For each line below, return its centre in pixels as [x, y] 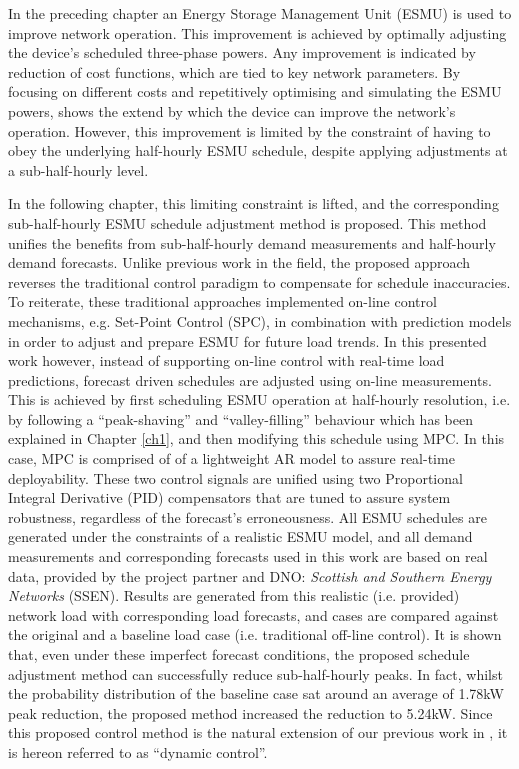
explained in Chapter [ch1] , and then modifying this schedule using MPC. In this [256, 438]
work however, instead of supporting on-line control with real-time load [226, 360]
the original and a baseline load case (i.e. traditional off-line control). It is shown [255, 634]
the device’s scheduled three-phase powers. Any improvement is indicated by [242, 52]
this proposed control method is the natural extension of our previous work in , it [258, 732]
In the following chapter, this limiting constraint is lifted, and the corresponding [253, 203]
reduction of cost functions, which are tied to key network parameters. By [234, 71]
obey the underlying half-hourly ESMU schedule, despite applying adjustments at [258, 150]
